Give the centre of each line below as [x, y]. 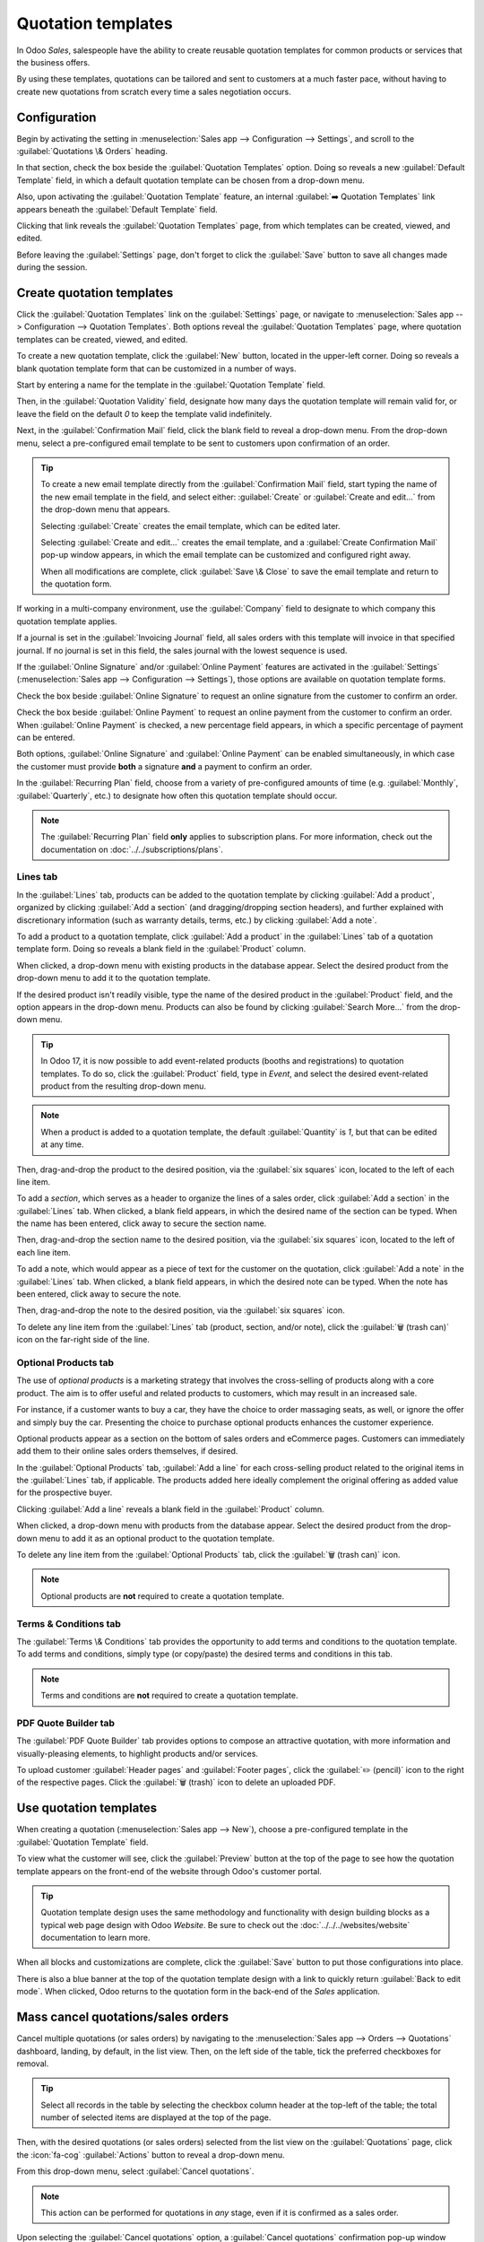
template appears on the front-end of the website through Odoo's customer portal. [169, 1871]
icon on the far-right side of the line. [83, 1340]
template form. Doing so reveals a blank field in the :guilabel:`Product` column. [161, 949]
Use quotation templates [87, 1808]
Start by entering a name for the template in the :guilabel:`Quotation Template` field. [171, 385]
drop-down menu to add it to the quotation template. [113, 978]
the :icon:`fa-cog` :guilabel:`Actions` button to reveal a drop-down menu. [151, 2155]
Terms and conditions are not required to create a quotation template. [169, 1696]
